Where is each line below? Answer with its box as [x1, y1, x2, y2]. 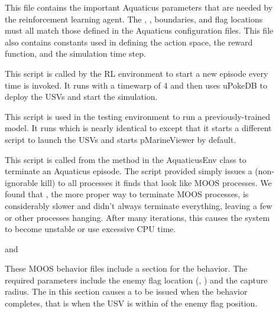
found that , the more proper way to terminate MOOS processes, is [5, 188, 249, 200]
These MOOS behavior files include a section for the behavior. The [5, 262, 248, 275]
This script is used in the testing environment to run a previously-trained [5, 110, 271, 122]
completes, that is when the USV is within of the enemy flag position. [5, 297, 258, 309]
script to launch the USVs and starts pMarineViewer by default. [5, 133, 236, 145]
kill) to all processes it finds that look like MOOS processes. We [40, 176, 272, 188]
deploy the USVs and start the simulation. [5, 90, 158, 103]
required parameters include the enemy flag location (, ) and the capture [5, 273, 268, 286]
